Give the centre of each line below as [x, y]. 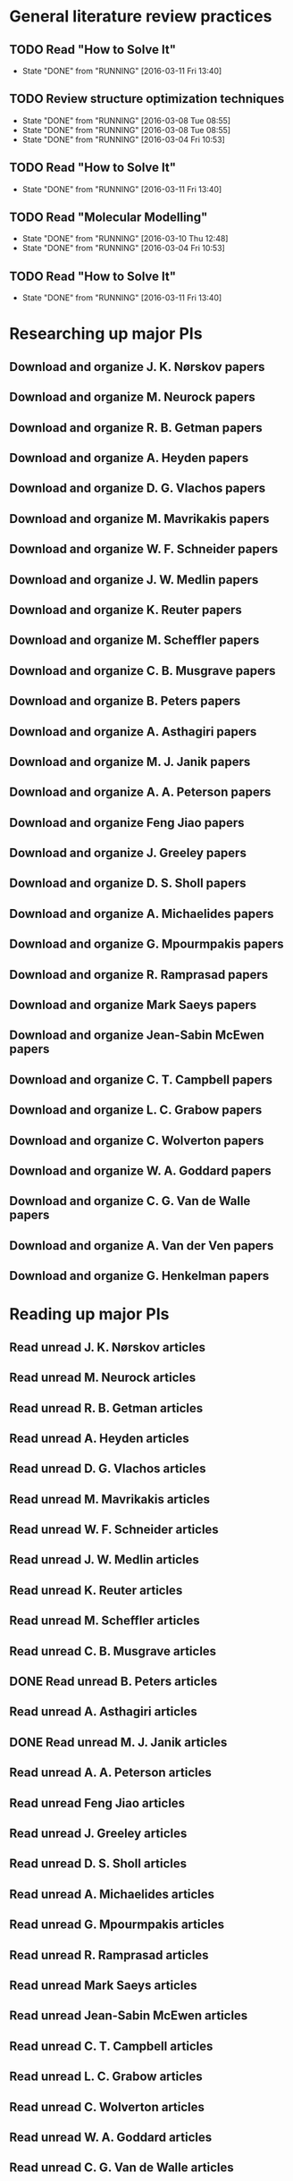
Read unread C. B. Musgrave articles [113, 1651]
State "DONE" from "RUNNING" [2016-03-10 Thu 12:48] [125, 239]
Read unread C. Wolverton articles [107, 2107]
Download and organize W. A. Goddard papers [140, 1170]
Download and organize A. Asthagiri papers [133, 732]
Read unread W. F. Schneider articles [114, 1530]
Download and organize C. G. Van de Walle [130, 1201]
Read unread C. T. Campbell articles [111, 2046]
